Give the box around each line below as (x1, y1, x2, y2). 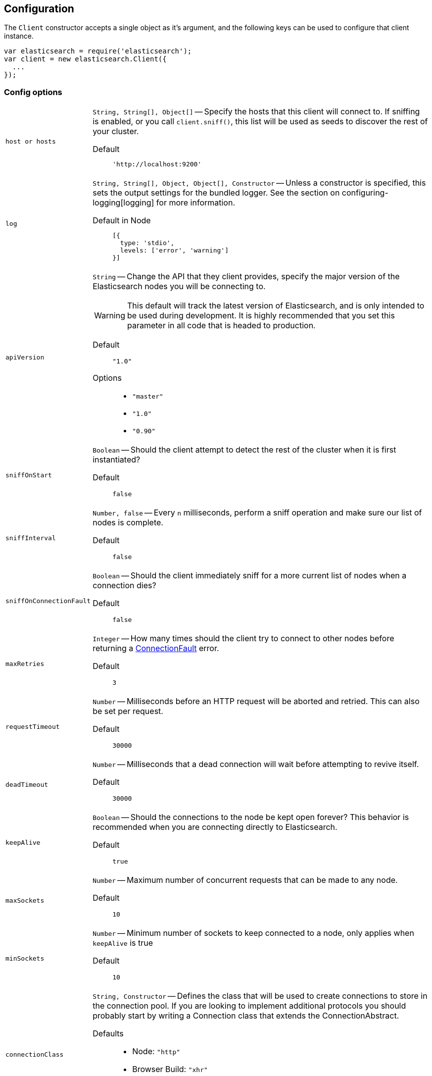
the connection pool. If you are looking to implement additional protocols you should (93, 1001, 406, 1011)
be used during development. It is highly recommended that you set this (127, 310, 395, 321)
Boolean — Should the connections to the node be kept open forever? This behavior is (93, 812, 409, 822)
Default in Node (93, 215, 151, 226)
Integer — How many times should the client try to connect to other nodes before (93, 633, 394, 644)
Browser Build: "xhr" (132, 1064, 208, 1075)
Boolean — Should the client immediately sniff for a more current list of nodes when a (93, 570, 407, 581)
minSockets (5, 955, 45, 963)
